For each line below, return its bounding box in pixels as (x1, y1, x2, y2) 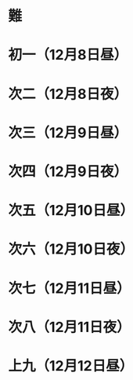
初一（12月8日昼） (8, 46, 128, 64)
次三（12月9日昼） (8, 123, 128, 141)
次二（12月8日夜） (8, 85, 128, 103)
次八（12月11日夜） (8, 318, 131, 336)
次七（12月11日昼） (8, 280, 131, 297)
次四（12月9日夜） (8, 163, 128, 181)
